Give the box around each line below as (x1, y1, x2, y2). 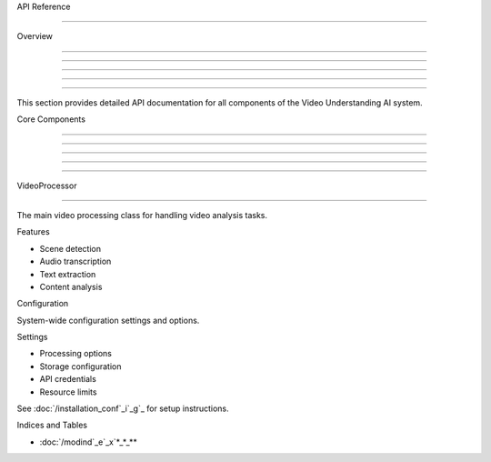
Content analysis (39, 281, 103, 292)
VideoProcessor (16, 180, 77, 191)
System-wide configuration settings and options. (16, 315, 200, 326)
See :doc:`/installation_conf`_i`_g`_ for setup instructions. (16, 403, 229, 414)
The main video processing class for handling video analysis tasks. (16, 209, 268, 220)
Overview (16, 31, 54, 42)
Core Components (16, 114, 86, 125)
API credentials (39, 374, 97, 385)
